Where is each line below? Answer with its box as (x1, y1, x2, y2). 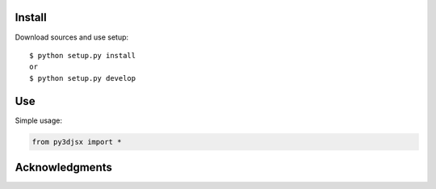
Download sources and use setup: (15, 32, 129, 42)
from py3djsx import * (31, 137, 122, 146)
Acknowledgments (15, 160, 113, 174)
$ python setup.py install (29, 51, 136, 60)
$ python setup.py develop (29, 73, 136, 82)
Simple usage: (15, 115, 63, 125)
